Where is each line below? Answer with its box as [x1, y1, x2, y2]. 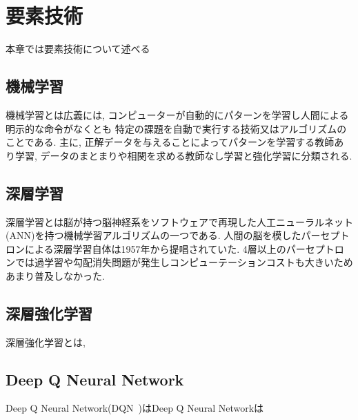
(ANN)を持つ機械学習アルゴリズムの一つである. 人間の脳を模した [6, 228, 301, 242]
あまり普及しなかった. [6, 268, 105, 283]
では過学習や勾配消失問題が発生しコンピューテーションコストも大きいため [14, 255, 353, 269]
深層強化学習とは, [6, 334, 86, 349]
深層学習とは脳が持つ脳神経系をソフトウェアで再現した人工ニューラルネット [6, 214, 353, 229]
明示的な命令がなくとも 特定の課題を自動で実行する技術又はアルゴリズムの [6, 121, 347, 135]
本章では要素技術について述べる [6, 41, 150, 56]
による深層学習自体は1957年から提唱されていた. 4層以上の [24, 241, 286, 256]
